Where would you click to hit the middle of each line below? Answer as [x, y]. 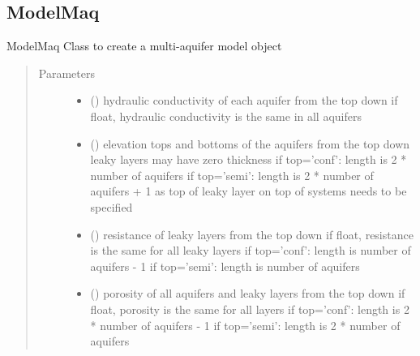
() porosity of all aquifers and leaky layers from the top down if [248, 293]
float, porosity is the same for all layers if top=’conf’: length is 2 [250, 309]
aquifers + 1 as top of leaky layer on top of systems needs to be [249, 191]
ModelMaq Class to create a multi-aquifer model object [144, 46]
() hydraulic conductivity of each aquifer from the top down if [244, 100]
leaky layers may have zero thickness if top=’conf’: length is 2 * [249, 159]
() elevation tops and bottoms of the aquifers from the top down [250, 143]
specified [111, 206]
